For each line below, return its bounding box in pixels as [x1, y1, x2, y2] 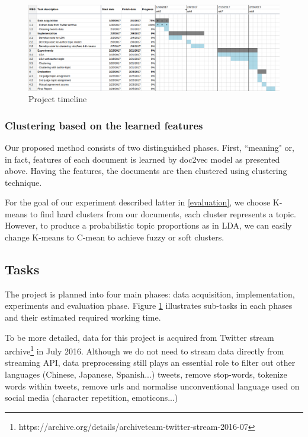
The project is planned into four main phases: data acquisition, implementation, [5, 287, 295, 300]
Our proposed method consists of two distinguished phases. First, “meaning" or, [5, 141, 294, 153]
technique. [5, 176, 42, 188]
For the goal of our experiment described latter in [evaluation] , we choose [5, 196, 271, 208]
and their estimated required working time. [5, 311, 161, 324]
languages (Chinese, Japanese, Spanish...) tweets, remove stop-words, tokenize [5, 368, 287, 381]
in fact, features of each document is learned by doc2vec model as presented [5, 153, 280, 165]
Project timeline [28, 93, 87, 105]
